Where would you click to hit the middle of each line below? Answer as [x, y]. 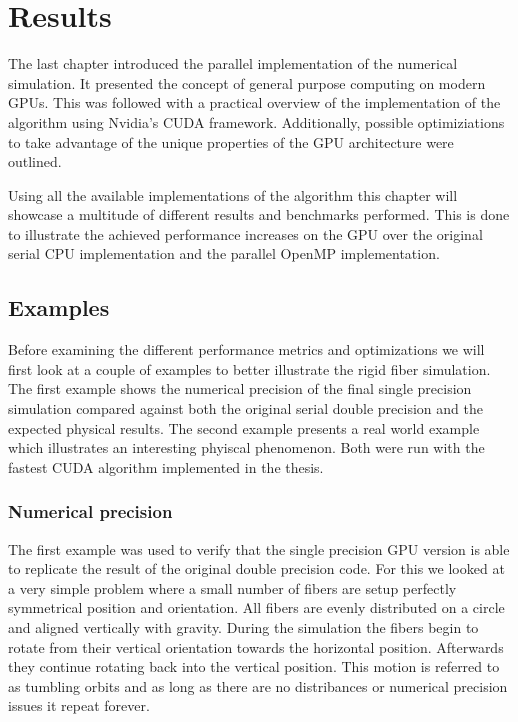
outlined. [35, 161]
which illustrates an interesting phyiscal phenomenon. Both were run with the [246, 447]
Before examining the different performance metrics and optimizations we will [246, 349]
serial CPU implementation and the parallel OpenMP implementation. [224, 253]
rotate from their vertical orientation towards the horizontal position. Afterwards [256, 646]
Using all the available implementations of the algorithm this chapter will [233, 194]
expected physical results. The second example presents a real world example [244, 427]
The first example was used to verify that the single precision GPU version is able [259, 548]
